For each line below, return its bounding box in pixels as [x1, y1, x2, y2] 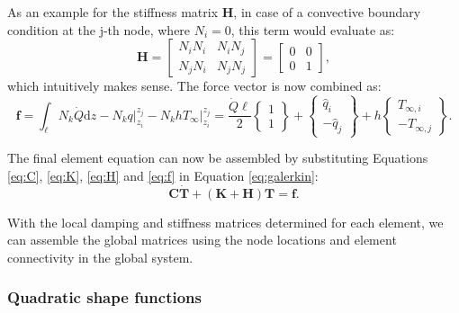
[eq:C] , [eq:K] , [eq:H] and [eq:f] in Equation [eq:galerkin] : [7, 165, 319, 184]
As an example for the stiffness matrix [7, 3, 219, 21]
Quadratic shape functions [7, 286, 202, 309]
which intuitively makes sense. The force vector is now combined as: [7, 76, 382, 95]
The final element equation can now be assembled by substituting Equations [7, 148, 428, 167]
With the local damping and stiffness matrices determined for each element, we [7, 212, 444, 231]
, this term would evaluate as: [230, 20, 395, 39]
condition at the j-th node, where [7, 20, 191, 39]
